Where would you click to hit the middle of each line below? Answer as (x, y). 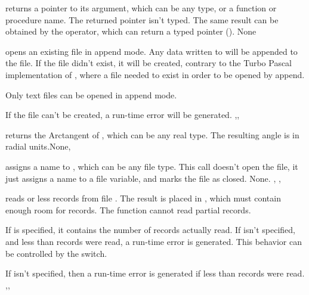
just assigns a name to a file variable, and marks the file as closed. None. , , (143, 178)
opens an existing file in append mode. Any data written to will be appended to (152, 51)
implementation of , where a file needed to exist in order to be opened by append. (155, 74)
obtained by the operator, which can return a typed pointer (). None (131, 31)
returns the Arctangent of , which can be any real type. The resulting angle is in (152, 134)
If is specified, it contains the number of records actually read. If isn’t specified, (150, 230)
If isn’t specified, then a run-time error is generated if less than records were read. (155, 273)
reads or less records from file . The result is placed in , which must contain (143, 198)
